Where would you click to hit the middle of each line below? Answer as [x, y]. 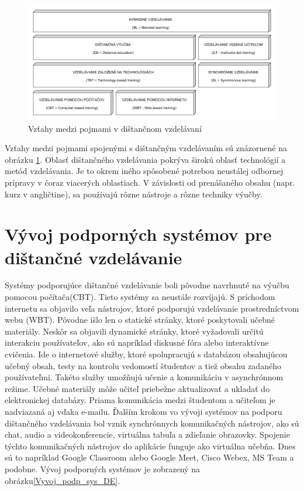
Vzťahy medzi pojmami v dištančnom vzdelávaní [115, 128]
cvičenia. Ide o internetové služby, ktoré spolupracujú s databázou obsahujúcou [146, 354]
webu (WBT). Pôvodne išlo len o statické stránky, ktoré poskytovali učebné [140, 320]
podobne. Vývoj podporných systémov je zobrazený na [102, 468]
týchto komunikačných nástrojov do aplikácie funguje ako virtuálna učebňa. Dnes [150, 446]
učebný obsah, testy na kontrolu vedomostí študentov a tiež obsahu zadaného [143, 365]
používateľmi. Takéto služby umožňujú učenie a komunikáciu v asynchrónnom [144, 377]
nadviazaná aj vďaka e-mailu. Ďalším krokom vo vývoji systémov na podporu [144, 411]
